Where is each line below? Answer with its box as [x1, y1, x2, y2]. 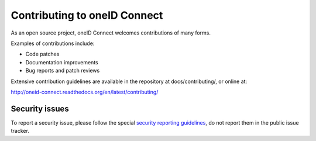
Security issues [11, 104, 70, 114]
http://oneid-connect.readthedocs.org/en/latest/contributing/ [11, 88, 159, 95]
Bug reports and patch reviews [25, 67, 100, 74]
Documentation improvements [25, 59, 99, 66]
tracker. [11, 128, 29, 135]
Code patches [25, 50, 60, 58]
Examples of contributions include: [11, 40, 95, 47]
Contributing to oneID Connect [11, 9, 163, 22]
